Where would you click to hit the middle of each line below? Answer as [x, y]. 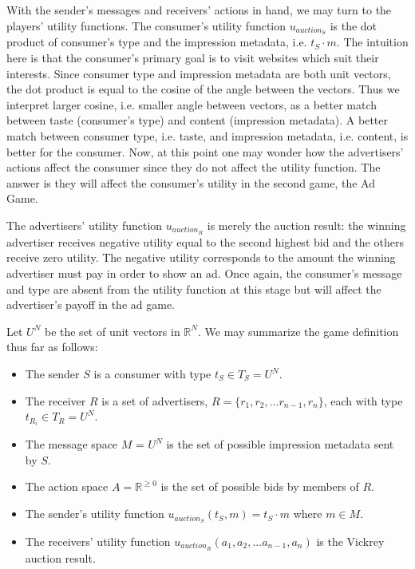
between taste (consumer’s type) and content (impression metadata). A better [198, 120]
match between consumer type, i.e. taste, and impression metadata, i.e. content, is [207, 136]
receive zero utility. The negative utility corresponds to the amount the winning [201, 257]
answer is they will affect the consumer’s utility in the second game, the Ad [191, 182]
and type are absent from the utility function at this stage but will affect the [194, 288]
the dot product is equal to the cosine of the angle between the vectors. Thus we [203, 89]
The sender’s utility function [95, 514]
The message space [71, 444]
